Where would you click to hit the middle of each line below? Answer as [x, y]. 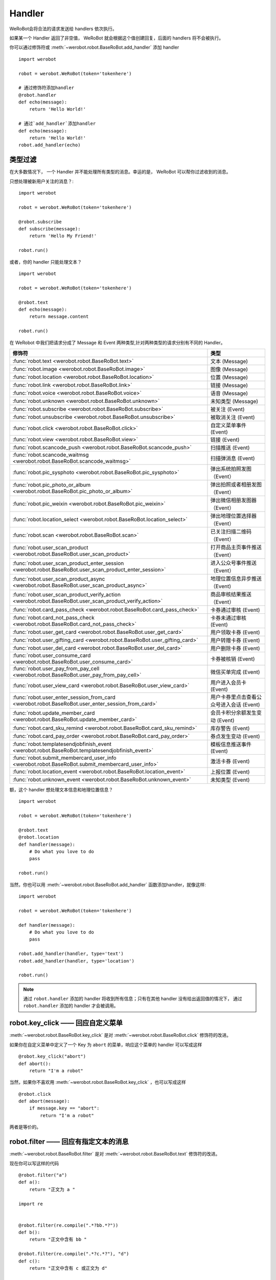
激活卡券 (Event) [230, 761]
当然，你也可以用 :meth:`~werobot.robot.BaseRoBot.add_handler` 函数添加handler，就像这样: [108, 884]
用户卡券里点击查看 [233, 697]
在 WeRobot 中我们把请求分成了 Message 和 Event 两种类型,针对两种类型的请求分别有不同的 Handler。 [117, 343]
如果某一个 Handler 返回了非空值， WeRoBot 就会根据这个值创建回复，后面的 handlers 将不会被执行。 [117, 38]
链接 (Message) [229, 385]
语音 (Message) [229, 393]
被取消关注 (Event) [233, 417]
